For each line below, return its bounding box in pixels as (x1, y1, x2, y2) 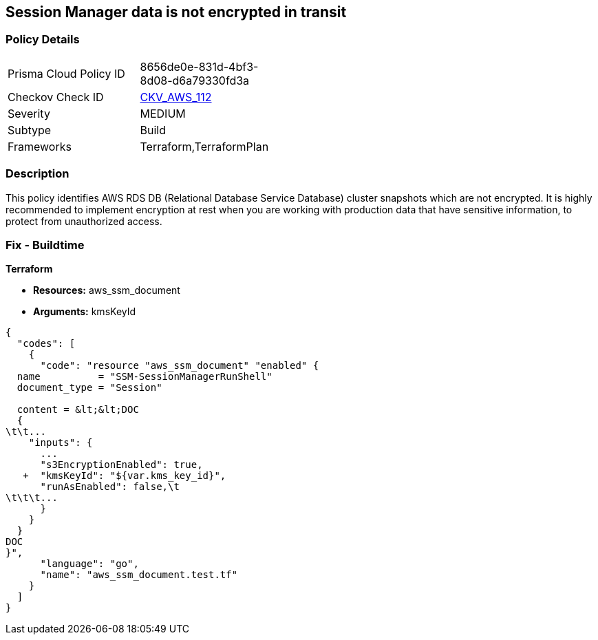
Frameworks (8, 139, 72, 153)
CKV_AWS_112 (140, 89, 212, 104)
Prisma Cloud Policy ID (8, 66, 125, 81)
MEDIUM (140, 106, 186, 120)
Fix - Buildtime (6, 237, 85, 252)
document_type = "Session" (17, 382, 162, 394)
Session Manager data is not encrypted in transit (6, 3, 347, 21)
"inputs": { (28, 437, 93, 449)
